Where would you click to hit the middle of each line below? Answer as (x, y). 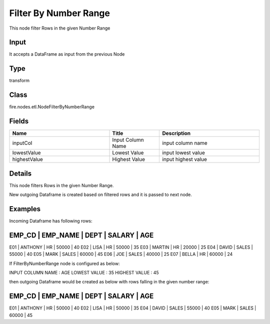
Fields (19, 121)
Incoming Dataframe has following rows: (51, 221)
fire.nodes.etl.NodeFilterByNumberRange (52, 107)
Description (176, 133)
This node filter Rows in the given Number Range (60, 28)
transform (19, 81)
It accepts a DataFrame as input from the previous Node (67, 54)
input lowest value (183, 153)
